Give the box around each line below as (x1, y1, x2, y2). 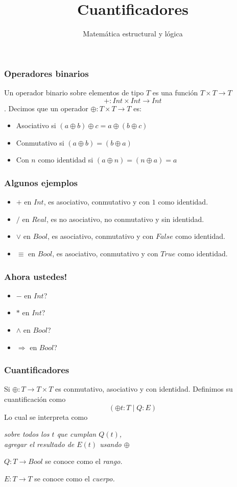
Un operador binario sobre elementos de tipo (4, 87, 144, 98)
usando (100, 438, 122, 449)
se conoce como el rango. (45, 456, 123, 466)
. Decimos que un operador (4, 103, 88, 113)
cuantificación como (4, 393, 66, 404)
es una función (152, 87, 198, 98)
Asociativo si (16, 120, 56, 131)
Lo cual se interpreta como (4, 411, 88, 422)
